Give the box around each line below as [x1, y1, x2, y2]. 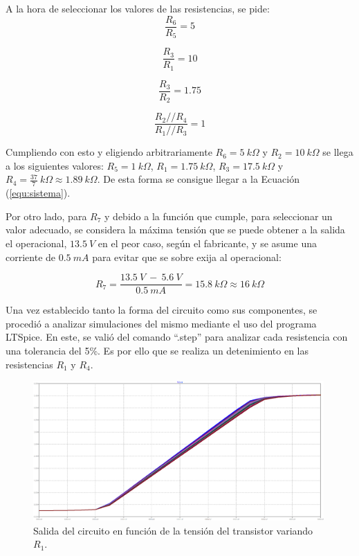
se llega [322, 145, 353, 159]
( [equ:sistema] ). [6, 186, 71, 200]
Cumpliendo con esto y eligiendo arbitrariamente [6, 145, 212, 159]
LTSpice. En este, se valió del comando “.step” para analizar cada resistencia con [6, 330, 348, 344]
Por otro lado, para [6, 208, 87, 223]
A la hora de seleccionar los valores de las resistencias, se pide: [6, 1, 270, 15]
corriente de [6, 249, 56, 264]
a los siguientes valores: [6, 158, 104, 172]
